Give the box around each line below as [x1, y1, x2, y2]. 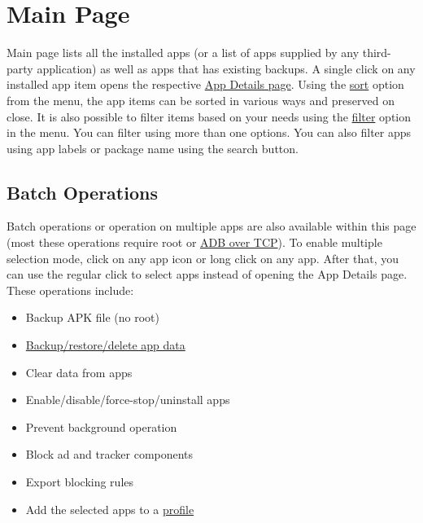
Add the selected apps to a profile [25, 500, 194, 517]
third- [362, 44, 391, 61]
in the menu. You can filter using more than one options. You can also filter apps [7, 124, 412, 141]
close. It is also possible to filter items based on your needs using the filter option [7, 108, 412, 125]
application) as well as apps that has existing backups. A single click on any [37, 59, 416, 77]
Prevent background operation [25, 418, 177, 435]
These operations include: [7, 281, 134, 298]
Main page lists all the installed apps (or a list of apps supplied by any [7, 44, 360, 61]
